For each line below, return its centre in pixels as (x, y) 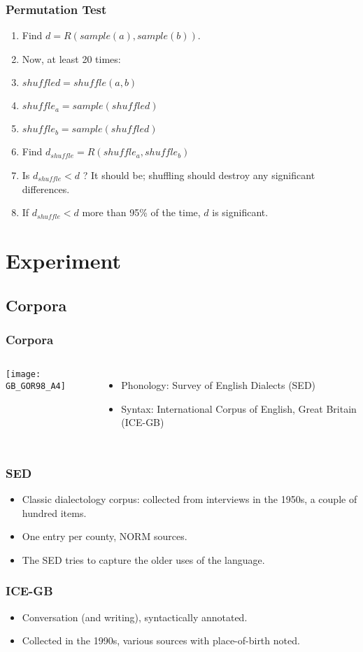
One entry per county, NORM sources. (105, 536)
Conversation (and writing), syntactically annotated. (135, 617)
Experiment (64, 260)
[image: (23, 375)
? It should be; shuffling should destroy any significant (199, 175)
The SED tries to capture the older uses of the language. (143, 559)
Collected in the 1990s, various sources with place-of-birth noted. (161, 640)
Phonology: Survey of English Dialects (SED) (219, 385)
